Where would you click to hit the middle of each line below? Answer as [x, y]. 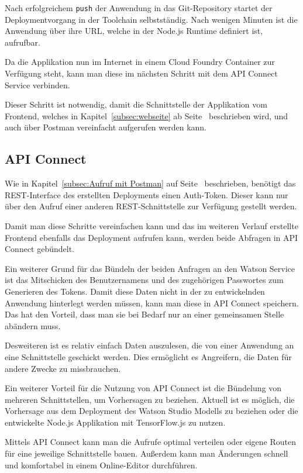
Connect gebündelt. [40, 249]
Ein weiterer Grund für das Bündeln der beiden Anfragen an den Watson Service [150, 268]
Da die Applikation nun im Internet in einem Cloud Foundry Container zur [140, 62]
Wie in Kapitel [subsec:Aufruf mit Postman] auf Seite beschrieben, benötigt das [150, 183]
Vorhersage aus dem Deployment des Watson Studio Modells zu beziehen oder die [151, 411]
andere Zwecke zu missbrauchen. [63, 368]
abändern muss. [33, 325]
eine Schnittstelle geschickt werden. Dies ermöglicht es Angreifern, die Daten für [148, 356]
